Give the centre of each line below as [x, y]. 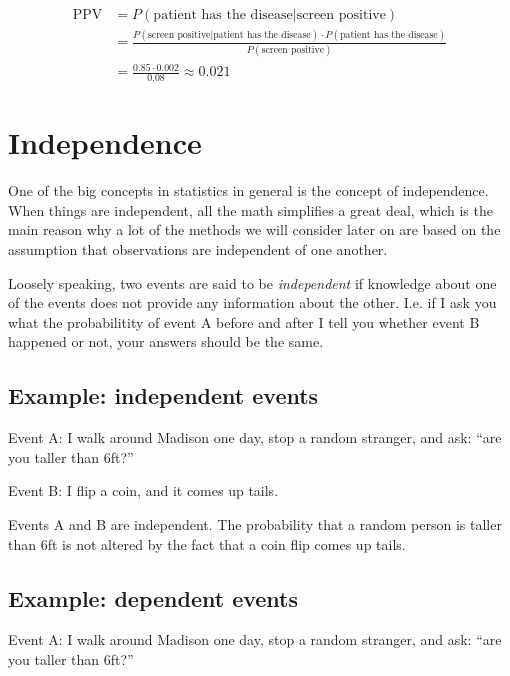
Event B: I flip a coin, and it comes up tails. [143, 490]
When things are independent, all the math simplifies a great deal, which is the [250, 209]
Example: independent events [163, 395]
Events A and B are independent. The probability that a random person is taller [255, 523]
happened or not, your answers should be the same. [166, 341]
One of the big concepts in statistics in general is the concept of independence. [248, 190]
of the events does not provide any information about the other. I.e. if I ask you [252, 302]
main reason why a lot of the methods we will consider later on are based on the [254, 229]
